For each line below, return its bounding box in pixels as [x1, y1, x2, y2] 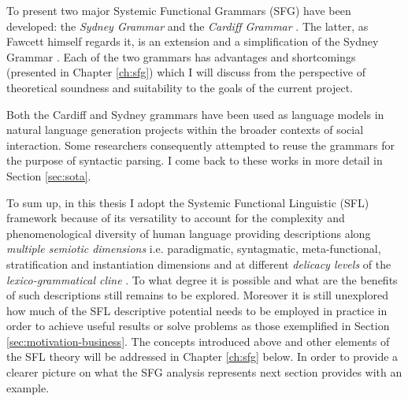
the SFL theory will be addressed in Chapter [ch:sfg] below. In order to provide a [6, 348, 399, 365]
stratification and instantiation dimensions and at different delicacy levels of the [6, 255, 391, 272]
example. [6, 379, 50, 395]
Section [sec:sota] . [6, 167, 91, 184]
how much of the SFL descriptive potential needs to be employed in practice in [6, 302, 388, 318]
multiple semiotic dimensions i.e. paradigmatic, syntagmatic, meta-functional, [6, 240, 381, 257]
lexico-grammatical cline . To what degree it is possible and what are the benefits [6, 271, 398, 288]
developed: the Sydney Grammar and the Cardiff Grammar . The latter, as [6, 17, 369, 34]
